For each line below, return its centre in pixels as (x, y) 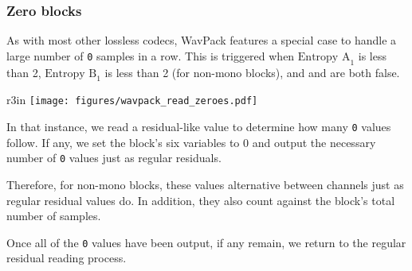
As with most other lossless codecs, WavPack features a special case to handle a (202, 40)
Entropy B (71, 74)
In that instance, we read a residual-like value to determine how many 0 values (199, 127)
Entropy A (324, 57)
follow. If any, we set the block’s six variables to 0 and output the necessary (191, 142)
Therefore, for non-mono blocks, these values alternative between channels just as (205, 184)
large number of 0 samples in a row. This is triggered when (151, 55)
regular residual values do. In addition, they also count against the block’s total (201, 200)
